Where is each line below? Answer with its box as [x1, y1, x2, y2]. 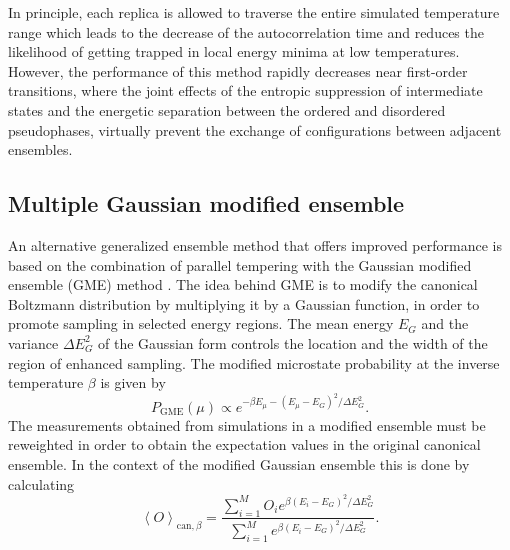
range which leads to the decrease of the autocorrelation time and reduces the [8, 21, 484, 42]
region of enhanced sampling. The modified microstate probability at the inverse [8, 352, 500, 373]
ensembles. [8, 139, 73, 160]
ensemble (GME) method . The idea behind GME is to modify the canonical [8, 274, 478, 295]
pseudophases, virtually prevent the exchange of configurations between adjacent [8, 119, 502, 140]
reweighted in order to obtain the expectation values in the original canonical [8, 434, 481, 455]
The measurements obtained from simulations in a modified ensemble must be [8, 414, 486, 435]
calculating [8, 473, 75, 494]
